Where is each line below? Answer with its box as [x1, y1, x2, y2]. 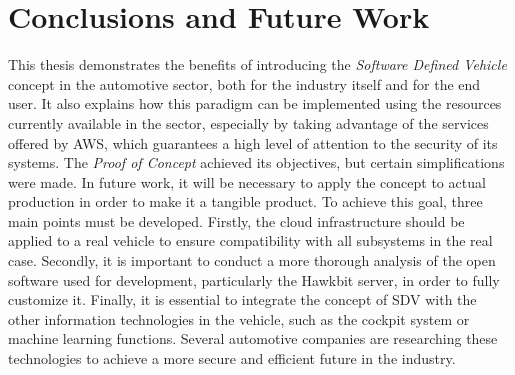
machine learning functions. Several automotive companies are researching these [8, 328, 498, 349]
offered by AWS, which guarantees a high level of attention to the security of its [8, 132, 498, 153]
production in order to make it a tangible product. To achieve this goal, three [8, 191, 483, 212]
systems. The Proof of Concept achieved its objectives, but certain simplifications [8, 152, 505, 173]
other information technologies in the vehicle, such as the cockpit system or [8, 308, 470, 329]
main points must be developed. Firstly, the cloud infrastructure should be [8, 210, 465, 231]
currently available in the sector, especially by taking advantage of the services [8, 112, 489, 133]
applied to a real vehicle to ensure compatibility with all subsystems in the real [8, 230, 493, 251]
